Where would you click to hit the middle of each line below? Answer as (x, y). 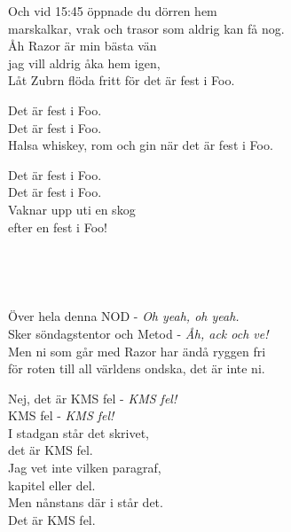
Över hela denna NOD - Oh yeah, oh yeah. (124, 316)
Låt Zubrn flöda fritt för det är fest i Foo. (122, 80)
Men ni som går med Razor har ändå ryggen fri (137, 351)
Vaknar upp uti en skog (72, 209)
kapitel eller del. (52, 485)
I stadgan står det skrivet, (79, 432)
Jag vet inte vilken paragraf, (85, 468)
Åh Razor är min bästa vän (83, 46)
